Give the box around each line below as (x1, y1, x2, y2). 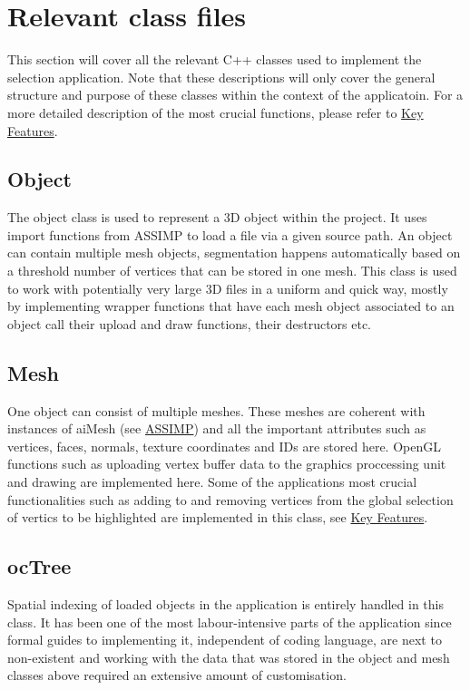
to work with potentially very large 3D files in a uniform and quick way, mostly (7, 278, 448, 297)
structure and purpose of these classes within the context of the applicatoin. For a (7, 85, 464, 104)
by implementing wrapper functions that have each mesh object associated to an (7, 296, 455, 316)
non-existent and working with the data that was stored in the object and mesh (7, 647, 450, 666)
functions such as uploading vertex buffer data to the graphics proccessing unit (7, 454, 446, 473)
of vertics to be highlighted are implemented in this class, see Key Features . (7, 508, 428, 527)
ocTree (7, 552, 72, 580)
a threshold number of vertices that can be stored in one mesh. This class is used (7, 261, 457, 280)
